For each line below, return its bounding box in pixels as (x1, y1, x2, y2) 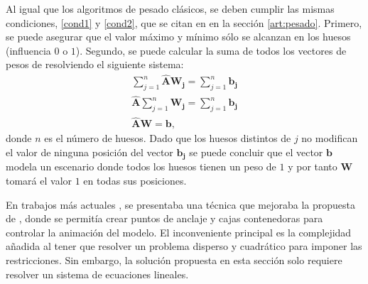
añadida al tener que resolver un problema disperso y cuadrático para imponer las (6, 239, 362, 253)
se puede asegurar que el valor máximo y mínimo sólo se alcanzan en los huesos (6, 29, 351, 44)
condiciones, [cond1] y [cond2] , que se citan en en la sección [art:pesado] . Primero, (6, 15, 362, 30)
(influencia (6, 43, 51, 58)
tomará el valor (6, 173, 72, 187)
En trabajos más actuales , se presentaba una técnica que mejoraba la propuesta (6, 197, 355, 212)
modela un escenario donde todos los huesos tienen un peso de (6, 159, 276, 174)
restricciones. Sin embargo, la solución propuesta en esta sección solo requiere (6, 252, 342, 267)
